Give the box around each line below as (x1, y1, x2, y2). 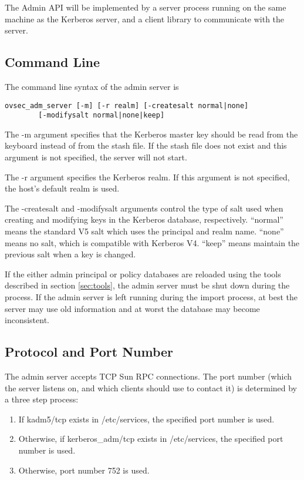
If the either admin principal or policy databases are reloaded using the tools (5, 267, 281, 280)
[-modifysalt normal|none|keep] (38, 111, 165, 120)
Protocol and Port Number (5, 343, 174, 361)
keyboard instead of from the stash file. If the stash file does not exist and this (5, 139, 287, 152)
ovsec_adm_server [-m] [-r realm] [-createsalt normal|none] (5, 101, 249, 110)
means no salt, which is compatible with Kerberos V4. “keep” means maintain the (5, 236, 300, 249)
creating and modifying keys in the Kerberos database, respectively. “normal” (5, 213, 283, 226)
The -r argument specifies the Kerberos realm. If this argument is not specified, (5, 170, 290, 183)
